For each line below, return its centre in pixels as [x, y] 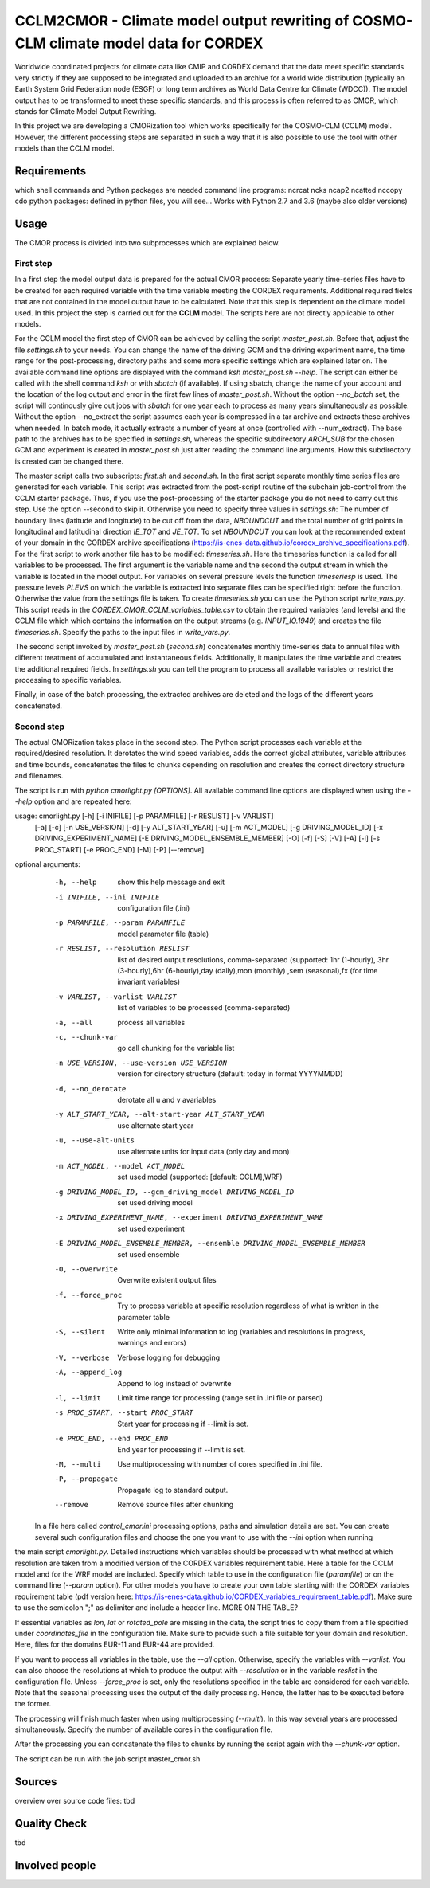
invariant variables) [149, 982]
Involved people [55, 1865]
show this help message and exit [171, 882]
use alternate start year [156, 1125]
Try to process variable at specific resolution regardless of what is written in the [248, 1306]
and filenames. [39, 776]
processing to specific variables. [68, 680]
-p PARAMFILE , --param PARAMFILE [120, 923]
